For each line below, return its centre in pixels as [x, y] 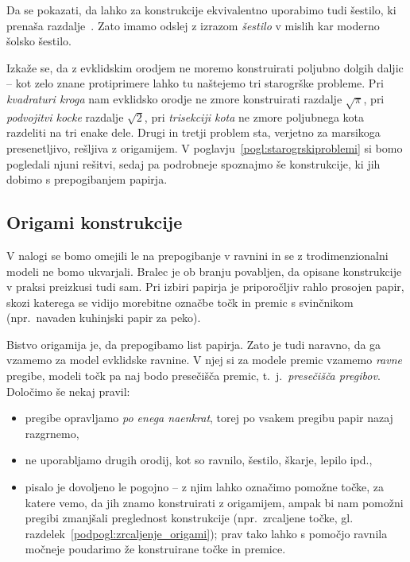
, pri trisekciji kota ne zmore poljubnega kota [254, 116]
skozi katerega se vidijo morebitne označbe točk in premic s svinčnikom [180, 302]
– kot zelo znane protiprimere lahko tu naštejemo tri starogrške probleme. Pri [195, 83]
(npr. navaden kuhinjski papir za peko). [104, 318]
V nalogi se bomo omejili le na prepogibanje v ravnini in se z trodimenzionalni [197, 255]
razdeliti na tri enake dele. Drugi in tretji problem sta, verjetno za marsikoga [193, 132]
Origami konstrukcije [95, 222]
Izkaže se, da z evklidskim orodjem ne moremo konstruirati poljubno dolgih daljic [205, 67]
